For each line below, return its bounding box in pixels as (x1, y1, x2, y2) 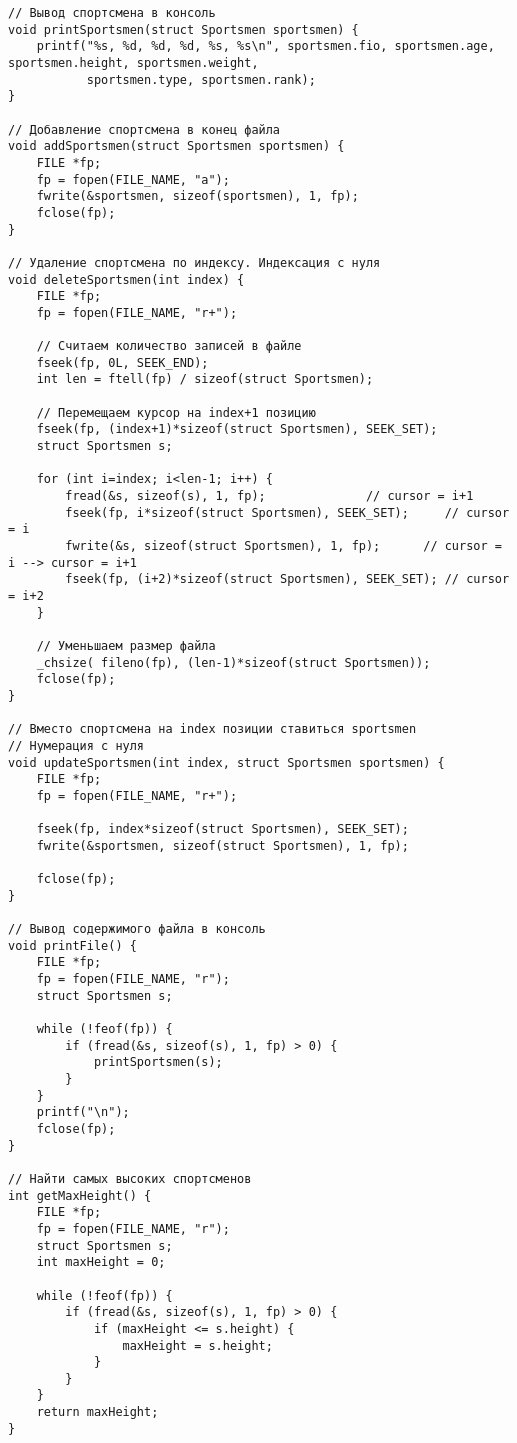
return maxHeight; (36, 1405, 159, 1420)
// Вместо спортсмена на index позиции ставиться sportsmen (8, 722, 417, 737)
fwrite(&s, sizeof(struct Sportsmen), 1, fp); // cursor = (65, 539, 502, 553)
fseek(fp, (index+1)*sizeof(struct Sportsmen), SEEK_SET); (36, 422, 438, 437)
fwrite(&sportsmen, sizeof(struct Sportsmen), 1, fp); (36, 838, 409, 853)
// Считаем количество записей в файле (36, 339, 302, 354)
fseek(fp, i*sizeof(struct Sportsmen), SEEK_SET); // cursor (65, 505, 510, 520)
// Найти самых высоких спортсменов (8, 1171, 252, 1186)
